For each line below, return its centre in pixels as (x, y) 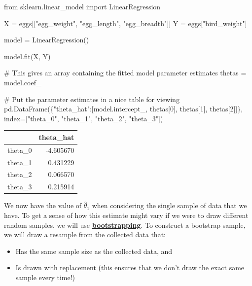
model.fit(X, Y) (27, 56)
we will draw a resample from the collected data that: (85, 234)
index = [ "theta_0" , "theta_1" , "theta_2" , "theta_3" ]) (84, 118)
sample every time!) (45, 277)
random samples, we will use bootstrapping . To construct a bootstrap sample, (125, 225)
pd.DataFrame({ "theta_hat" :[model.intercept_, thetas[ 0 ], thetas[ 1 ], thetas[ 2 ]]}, (124, 109)
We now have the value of (43, 205)
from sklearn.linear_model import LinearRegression (82, 6)
